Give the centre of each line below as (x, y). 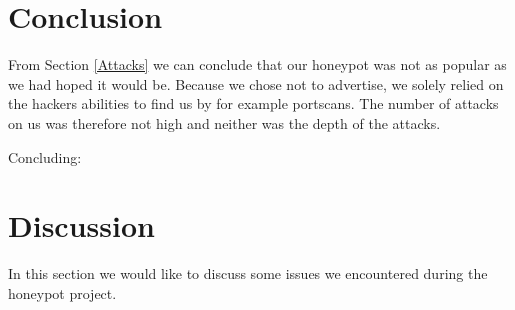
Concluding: (45, 156)
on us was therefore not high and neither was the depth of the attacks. (224, 122)
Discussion (81, 225)
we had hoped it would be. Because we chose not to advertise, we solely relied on (256, 83)
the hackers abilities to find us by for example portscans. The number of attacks (253, 103)
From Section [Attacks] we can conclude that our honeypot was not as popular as (257, 64)
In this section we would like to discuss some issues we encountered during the (248, 273)
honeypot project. (62, 292)
